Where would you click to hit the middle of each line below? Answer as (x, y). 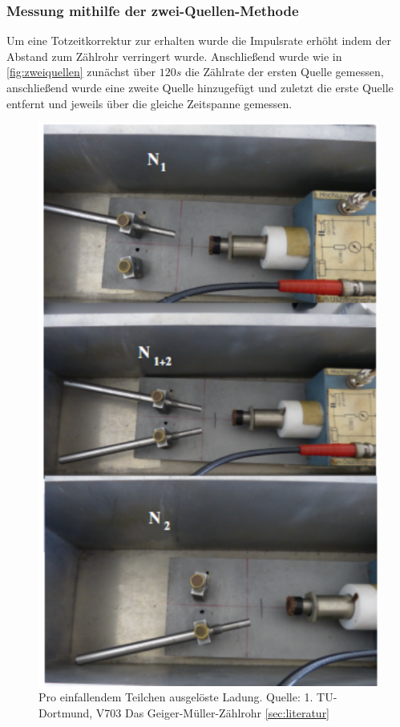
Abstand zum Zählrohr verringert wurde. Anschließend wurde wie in (174, 56)
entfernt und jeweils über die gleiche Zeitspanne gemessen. (149, 103)
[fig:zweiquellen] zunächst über (81, 72)
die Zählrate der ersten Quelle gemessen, (284, 72)
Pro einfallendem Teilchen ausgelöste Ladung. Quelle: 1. (176, 697)
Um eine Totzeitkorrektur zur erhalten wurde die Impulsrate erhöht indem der (199, 40)
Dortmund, (66, 712)
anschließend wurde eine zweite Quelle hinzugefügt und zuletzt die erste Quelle (200, 87)
